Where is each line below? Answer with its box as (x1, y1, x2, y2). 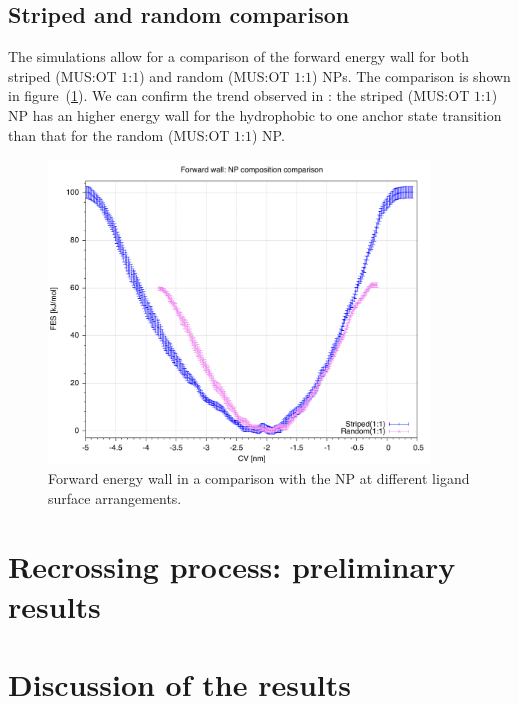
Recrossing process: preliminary (8, 546, 456, 587)
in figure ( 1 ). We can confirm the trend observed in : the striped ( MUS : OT (8, 85, 470, 106)
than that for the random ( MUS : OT (8, 124, 230, 145)
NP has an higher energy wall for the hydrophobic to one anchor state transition (8, 104, 502, 125)
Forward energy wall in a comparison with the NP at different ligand (48, 467, 470, 488)
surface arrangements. (48, 487, 182, 508)
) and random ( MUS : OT (139, 65, 290, 86)
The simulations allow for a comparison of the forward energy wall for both (8, 46, 469, 67)
